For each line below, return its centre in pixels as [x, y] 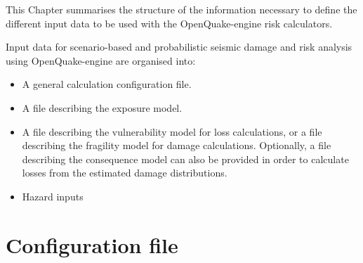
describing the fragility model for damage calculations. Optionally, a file [177, 145]
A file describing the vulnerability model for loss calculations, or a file [172, 131]
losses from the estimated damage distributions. [125, 173]
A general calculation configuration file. [107, 84]
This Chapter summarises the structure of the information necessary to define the [181, 9]
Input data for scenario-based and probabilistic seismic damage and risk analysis [179, 47]
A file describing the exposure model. [102, 107]
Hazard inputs [53, 196]
